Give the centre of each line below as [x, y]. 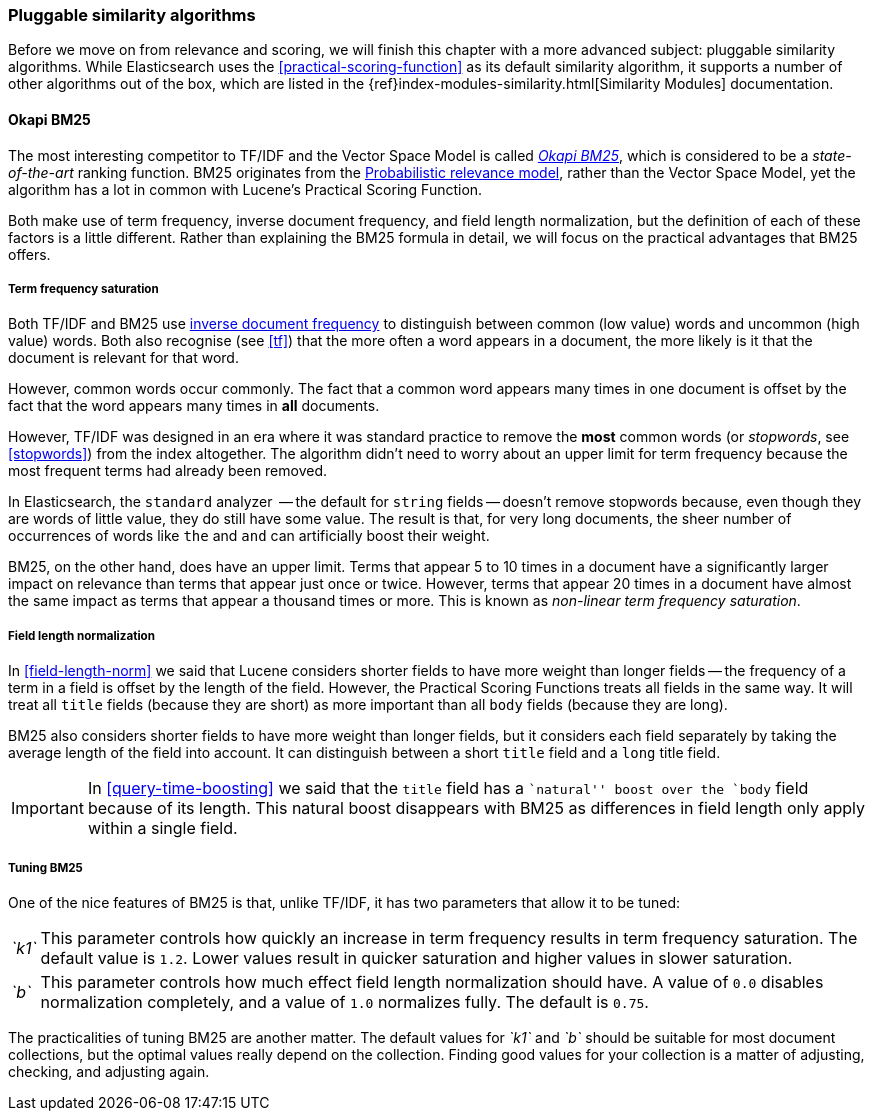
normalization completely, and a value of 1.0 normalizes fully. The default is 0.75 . [344, 1001]
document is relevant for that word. [123, 358]
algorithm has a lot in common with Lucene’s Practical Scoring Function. [245, 189]
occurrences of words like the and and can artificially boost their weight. [249, 536]
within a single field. [162, 828]
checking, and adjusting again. [109, 1071]
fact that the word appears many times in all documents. [194, 406]
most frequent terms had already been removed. [168, 471]
